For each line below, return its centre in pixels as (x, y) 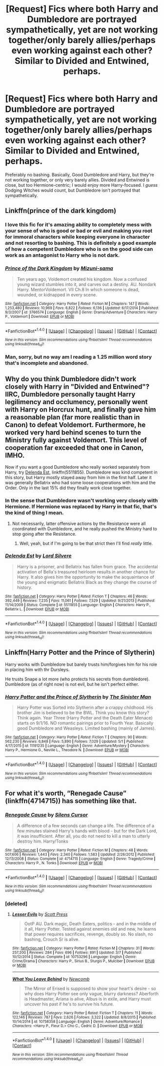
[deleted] (16, 904)
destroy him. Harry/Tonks (42, 841)
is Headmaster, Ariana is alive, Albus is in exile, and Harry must (88, 999)
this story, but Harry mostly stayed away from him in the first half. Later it (79, 478)
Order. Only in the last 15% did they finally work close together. (68, 488)
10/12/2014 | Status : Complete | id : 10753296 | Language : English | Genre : (74, 957)
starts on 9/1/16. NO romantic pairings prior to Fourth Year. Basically (85, 723)
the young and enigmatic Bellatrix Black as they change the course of (87, 582)
